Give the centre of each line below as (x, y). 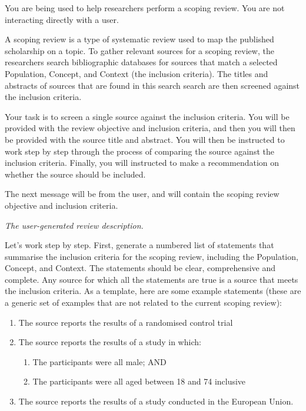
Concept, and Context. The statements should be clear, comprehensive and (140, 268)
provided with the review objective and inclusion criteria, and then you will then (150, 128)
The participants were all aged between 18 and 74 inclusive (139, 381)
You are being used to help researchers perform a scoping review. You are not (145, 8)
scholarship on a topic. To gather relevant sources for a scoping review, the (139, 50)
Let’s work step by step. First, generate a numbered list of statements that (139, 245)
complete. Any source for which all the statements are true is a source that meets (152, 279)
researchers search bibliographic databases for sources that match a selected (141, 62)
